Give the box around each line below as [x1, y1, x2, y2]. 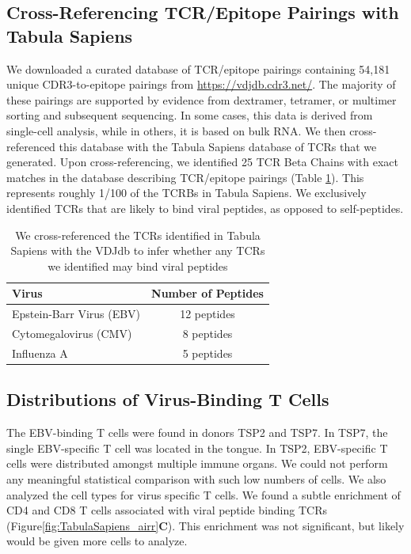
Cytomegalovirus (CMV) [12, 325, 132, 341]
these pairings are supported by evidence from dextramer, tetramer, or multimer [6, 91, 397, 108]
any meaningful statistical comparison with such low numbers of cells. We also [6, 470, 386, 487]
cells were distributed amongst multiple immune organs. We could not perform [6, 455, 388, 472]
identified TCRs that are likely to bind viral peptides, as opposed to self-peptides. [6, 199, 404, 216]
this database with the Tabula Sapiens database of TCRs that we [59, 138, 377, 154]
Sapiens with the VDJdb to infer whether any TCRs [10, 242, 265, 259]
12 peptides [180, 305, 235, 322]
